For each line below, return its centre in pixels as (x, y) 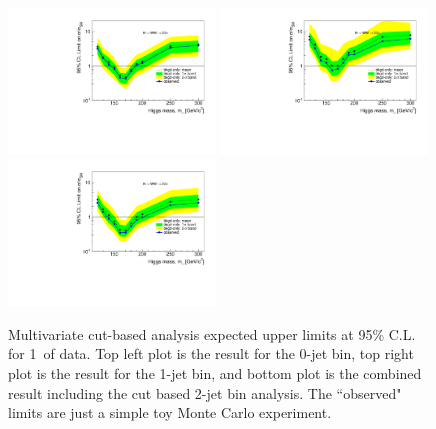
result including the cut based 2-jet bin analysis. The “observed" (205, 392)
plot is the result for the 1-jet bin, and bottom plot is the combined (215, 373)
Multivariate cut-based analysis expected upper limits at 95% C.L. (212, 333)
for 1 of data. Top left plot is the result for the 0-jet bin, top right (211, 353)
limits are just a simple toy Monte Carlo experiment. (170, 412)
